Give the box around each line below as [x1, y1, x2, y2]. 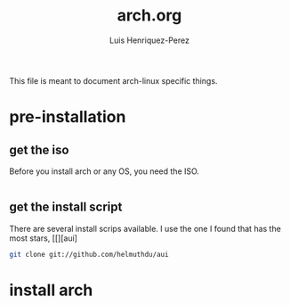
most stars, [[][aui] [9, 233, 78, 243]
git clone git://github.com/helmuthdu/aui [9, 250, 169, 259]
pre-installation [9, 107, 126, 128]
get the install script [9, 200, 123, 215]
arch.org [117, 5, 182, 26]
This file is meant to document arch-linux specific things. [9, 75, 218, 86]
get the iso [9, 142, 69, 157]
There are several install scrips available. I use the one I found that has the [9, 223, 282, 234]
